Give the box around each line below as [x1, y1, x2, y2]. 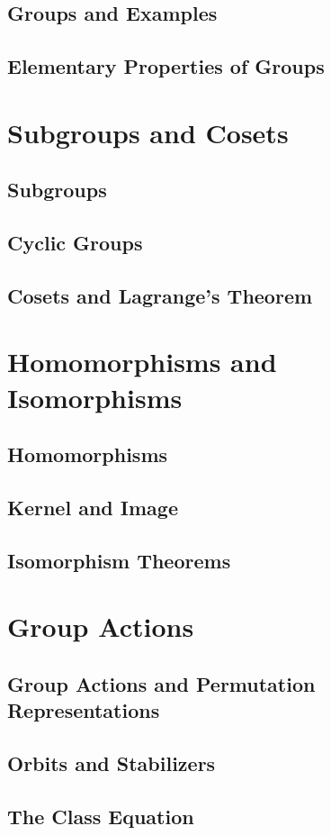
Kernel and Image [7, 494, 178, 522]
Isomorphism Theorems [7, 546, 231, 574]
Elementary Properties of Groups [7, 52, 325, 80]
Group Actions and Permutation [7, 669, 316, 697]
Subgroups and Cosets [7, 113, 289, 150]
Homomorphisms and [7, 343, 277, 380]
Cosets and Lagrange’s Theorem [7, 281, 313, 309]
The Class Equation [7, 802, 194, 830]
